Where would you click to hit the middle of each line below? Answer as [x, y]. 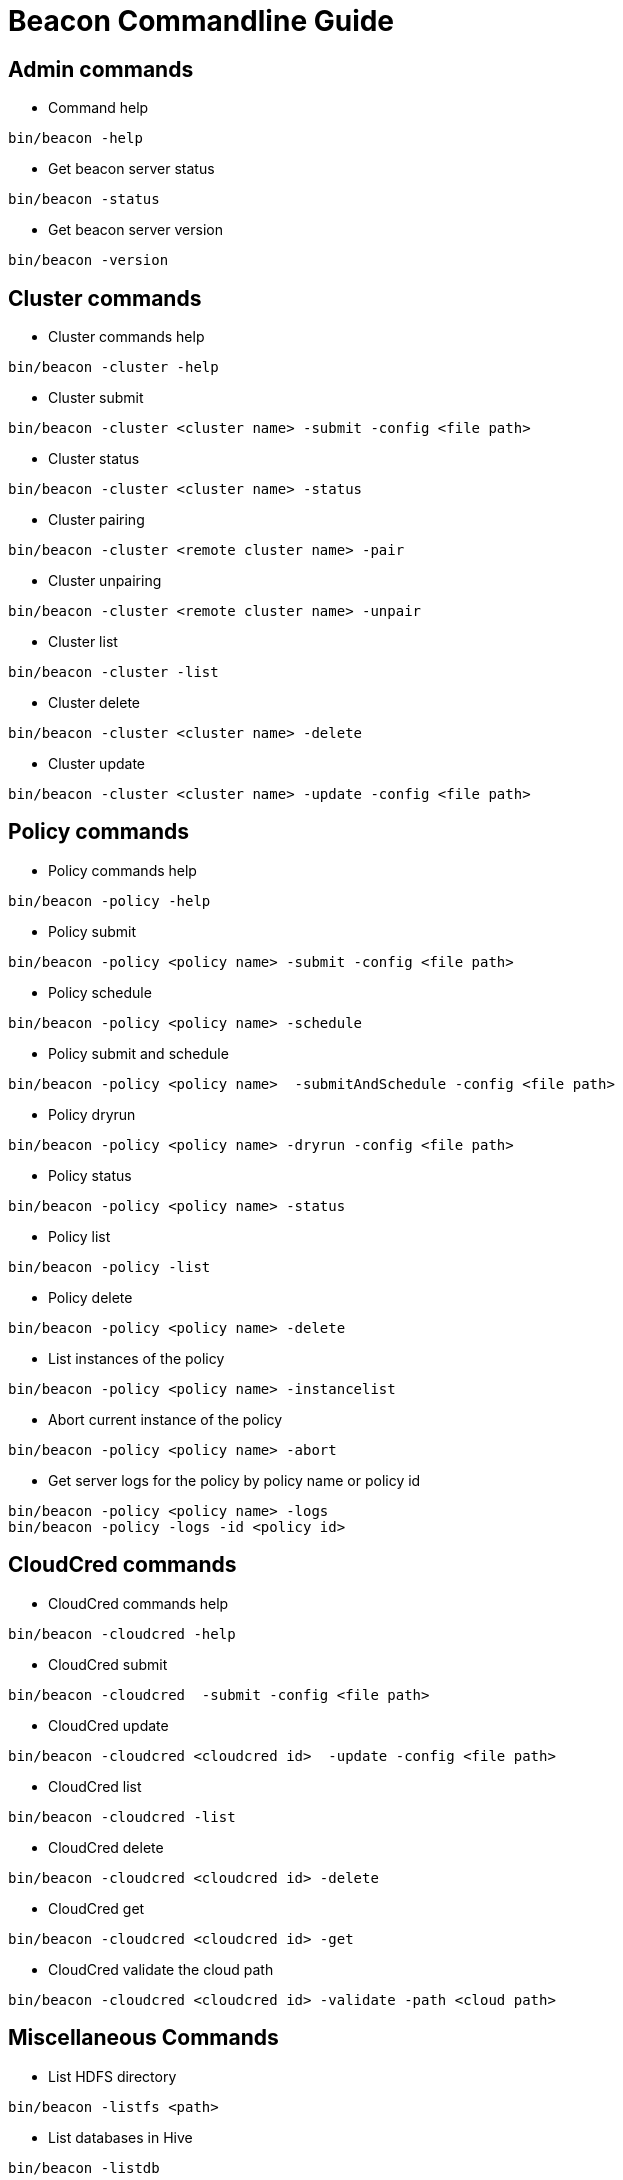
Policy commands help [122, 870]
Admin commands [101, 69]
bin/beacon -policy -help [109, 900]
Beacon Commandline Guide [201, 21]
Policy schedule [100, 992]
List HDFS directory [112, 2076]
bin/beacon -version [88, 260]
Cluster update [96, 764]
